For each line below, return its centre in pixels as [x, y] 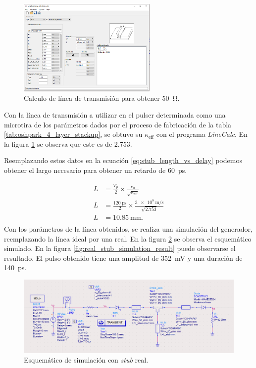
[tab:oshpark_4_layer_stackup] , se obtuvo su [73, 134]
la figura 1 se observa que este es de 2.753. [68, 143]
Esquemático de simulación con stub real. [86, 360]
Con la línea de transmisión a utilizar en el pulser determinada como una [115, 115]
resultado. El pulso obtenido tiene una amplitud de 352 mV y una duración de [123, 258]
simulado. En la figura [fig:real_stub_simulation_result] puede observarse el [120, 248]
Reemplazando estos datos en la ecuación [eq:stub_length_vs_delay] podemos [123, 160]
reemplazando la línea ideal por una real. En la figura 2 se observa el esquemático [128, 238]
